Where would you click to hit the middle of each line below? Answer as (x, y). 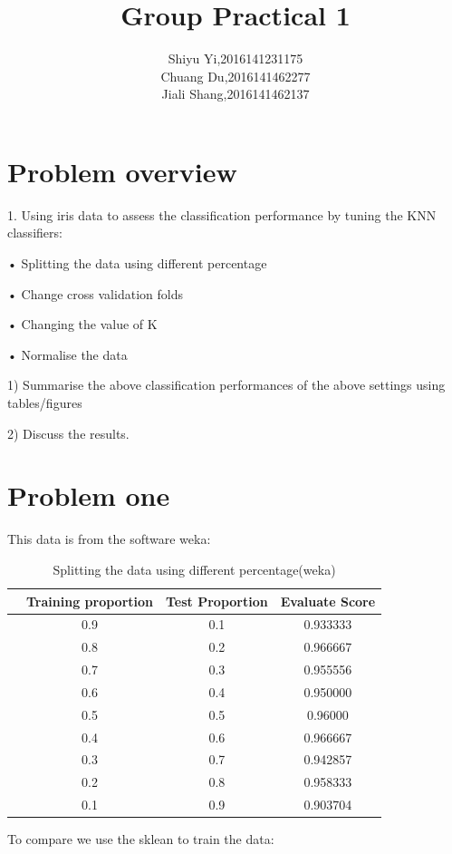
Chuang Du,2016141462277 (236, 76)
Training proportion (90, 601)
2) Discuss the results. (68, 433)
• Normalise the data (67, 354)
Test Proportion (217, 601)
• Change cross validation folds (95, 293)
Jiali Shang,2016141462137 (236, 94)
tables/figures (45, 403)
